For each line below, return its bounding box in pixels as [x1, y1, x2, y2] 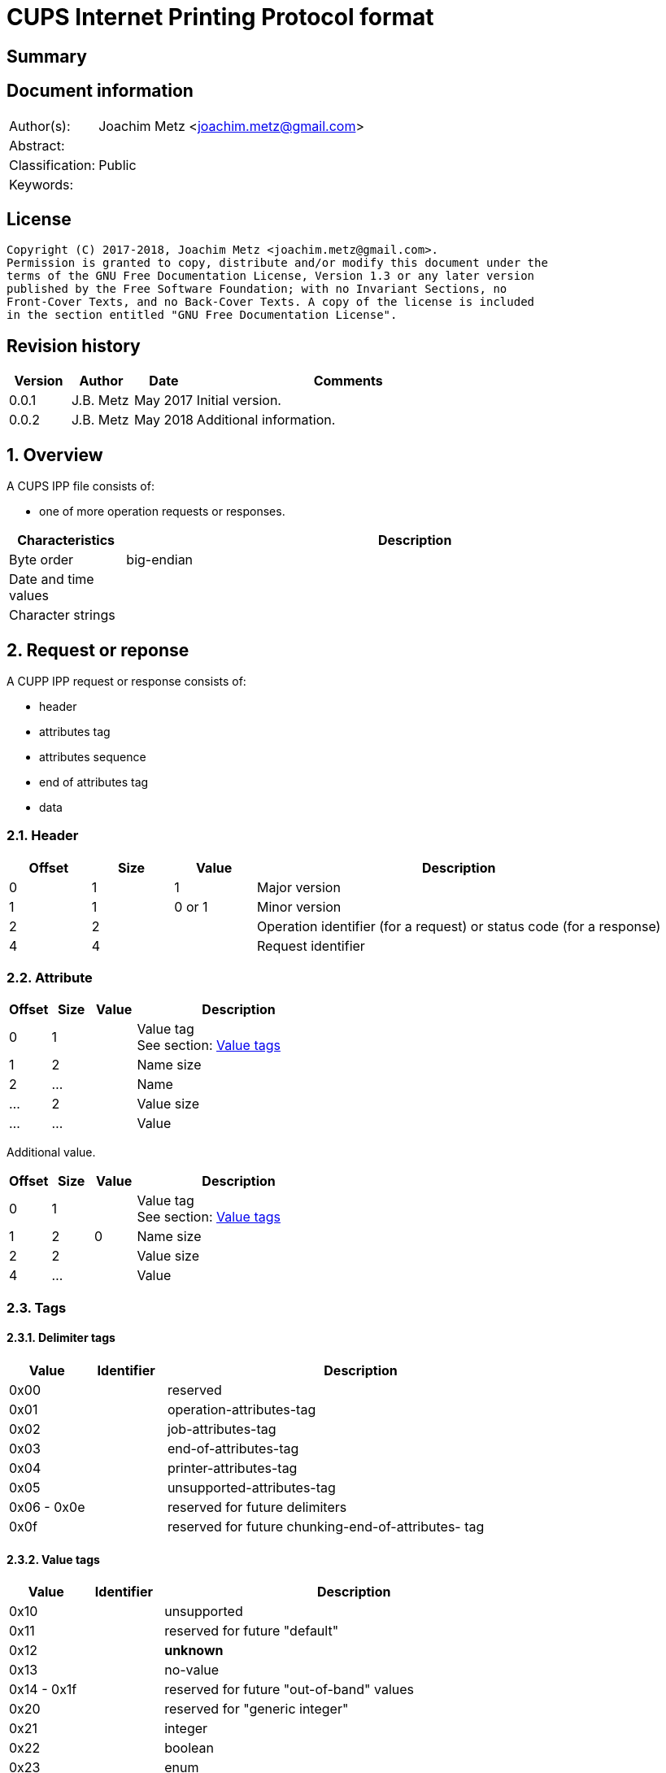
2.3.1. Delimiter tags [7, 1331, 115, 1345]
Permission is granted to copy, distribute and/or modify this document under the [7, 256, 548, 270]
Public [98, 156, 137, 173]
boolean [164, 1740, 214, 1757]
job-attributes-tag [167, 1421, 276, 1438]
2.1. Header [7, 827, 79, 844]
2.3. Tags [7, 1299, 67, 1316]
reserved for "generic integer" [164, 1701, 349, 1718]
